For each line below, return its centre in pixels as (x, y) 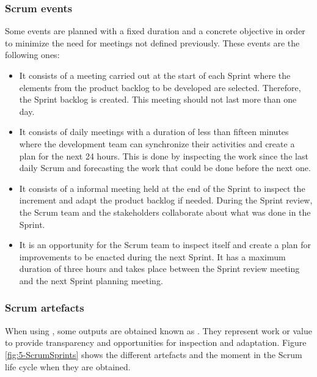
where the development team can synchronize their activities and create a (157, 143)
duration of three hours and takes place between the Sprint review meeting (159, 269)
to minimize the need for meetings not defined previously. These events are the (152, 42)
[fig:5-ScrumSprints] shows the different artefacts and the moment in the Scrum (154, 354)
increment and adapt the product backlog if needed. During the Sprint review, (166, 200)
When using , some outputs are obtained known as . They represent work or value (159, 330)
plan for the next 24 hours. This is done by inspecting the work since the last (164, 156)
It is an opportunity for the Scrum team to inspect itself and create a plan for (165, 245)
